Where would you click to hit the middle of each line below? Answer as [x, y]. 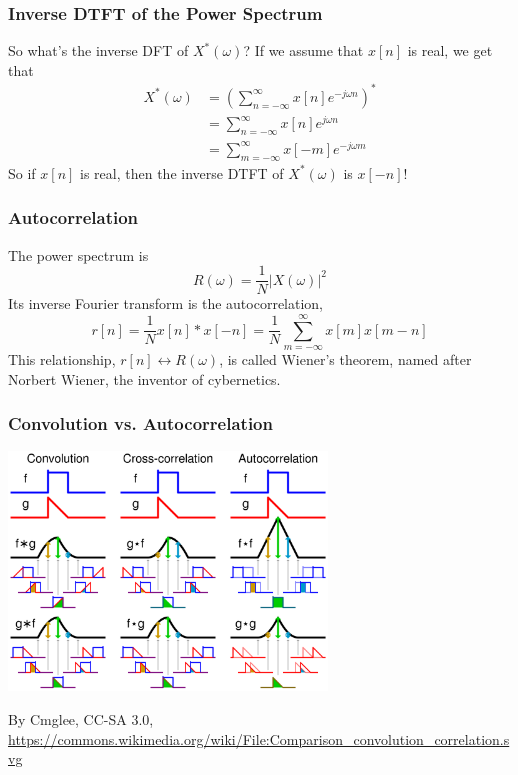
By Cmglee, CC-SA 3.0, [81, 719]
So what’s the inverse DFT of [98, 50]
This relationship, [62, 359]
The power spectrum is [78, 254]
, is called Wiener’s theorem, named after [345, 359]
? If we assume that [303, 50]
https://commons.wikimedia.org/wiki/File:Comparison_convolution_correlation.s [259, 738]
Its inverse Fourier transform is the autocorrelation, [166, 303]
